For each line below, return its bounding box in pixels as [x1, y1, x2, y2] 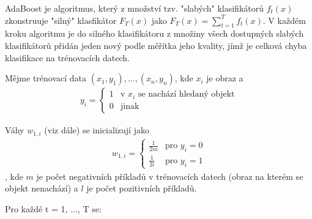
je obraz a [206, 72, 243, 84]
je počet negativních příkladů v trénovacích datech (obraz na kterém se [36, 169, 303, 182]
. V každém [262, 13, 306, 26]
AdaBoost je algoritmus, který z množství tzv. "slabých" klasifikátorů [5, 2, 264, 14]
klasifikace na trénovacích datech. [5, 51, 130, 64]
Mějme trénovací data [5, 72, 87, 84]
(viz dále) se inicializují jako [44, 124, 149, 136]
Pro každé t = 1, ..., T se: [5, 202, 102, 215]
